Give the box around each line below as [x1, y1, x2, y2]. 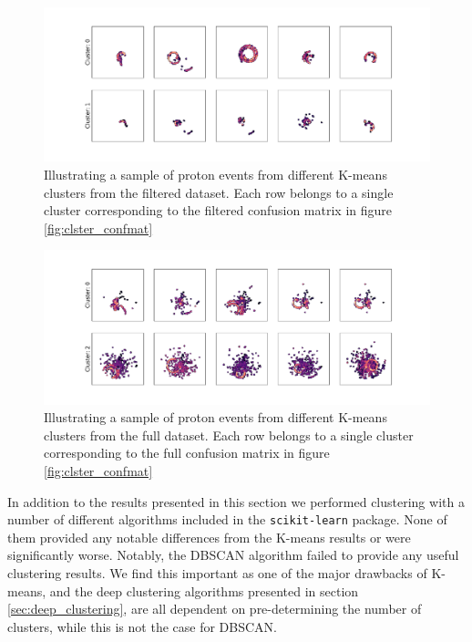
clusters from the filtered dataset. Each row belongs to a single [44, 182, 394, 202]
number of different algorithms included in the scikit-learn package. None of [7, 510, 447, 529]
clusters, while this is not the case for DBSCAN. [7, 616, 277, 636]
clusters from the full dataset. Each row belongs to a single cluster [44, 425, 414, 444]
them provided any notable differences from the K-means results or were [7, 527, 411, 546]
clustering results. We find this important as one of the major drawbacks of [7, 564, 427, 583]
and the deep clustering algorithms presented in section [49, 581, 359, 600]
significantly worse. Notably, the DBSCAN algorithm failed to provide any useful [7, 545, 459, 564]
